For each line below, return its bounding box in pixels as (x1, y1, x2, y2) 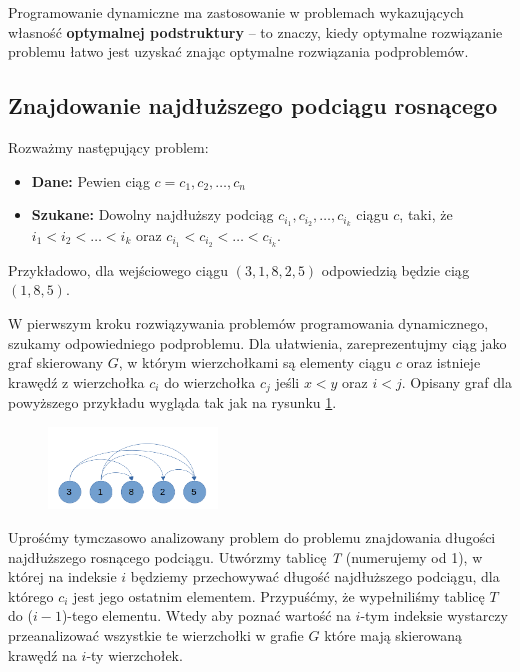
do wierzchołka (164, 371, 256, 392)
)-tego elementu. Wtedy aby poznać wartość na (61, 605, 351, 626)
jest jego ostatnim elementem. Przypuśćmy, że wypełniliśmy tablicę (73, 585, 485, 606)
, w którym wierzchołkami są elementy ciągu (118, 352, 392, 373)
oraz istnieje (406, 352, 481, 373)
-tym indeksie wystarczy (360, 605, 508, 626)
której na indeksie (8, 566, 117, 587)
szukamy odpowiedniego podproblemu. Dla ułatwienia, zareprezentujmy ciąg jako (8, 332, 507, 353)
